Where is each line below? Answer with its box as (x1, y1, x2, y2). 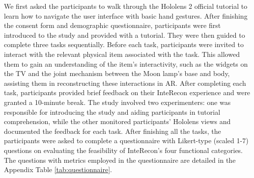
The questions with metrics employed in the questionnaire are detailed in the (4, 154, 236, 165)
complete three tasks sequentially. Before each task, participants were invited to (4, 39, 244, 50)
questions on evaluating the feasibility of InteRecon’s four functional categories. (4, 145, 243, 155)
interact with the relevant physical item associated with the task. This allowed (4, 49, 240, 59)
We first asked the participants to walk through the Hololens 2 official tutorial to (4, 1, 248, 11)
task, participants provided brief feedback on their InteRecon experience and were (4, 87, 251, 98)
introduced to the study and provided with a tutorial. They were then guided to (4, 29, 245, 40)
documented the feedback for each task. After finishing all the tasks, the (4, 126, 221, 136)
